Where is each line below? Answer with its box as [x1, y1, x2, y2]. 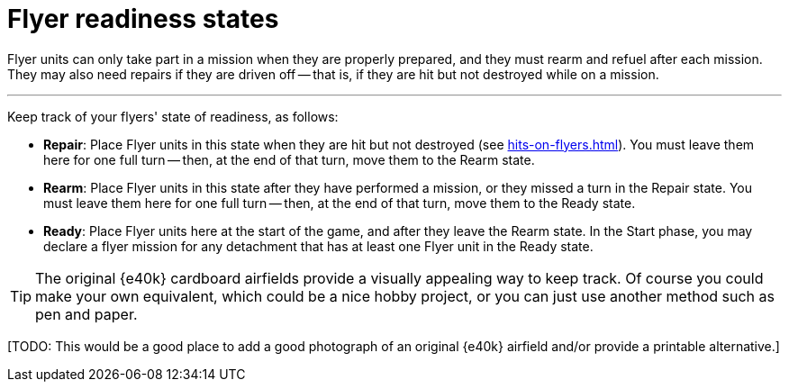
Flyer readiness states [7, 4, 279, 34]
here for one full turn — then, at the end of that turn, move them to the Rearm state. [43, 151, 535, 167]
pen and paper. [35, 304, 138, 323]
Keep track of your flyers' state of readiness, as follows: [7, 108, 339, 124]
